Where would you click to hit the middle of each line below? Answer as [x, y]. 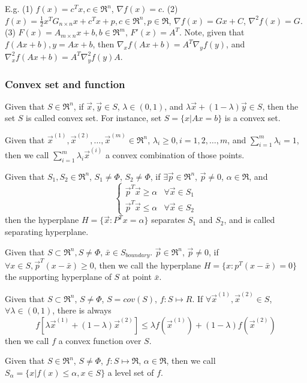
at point [137, 277]
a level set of [131, 372]
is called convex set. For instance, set [94, 118]
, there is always [82, 310]
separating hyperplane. [47, 232]
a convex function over [100, 340]
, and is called [249, 220]
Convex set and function [65, 84]
